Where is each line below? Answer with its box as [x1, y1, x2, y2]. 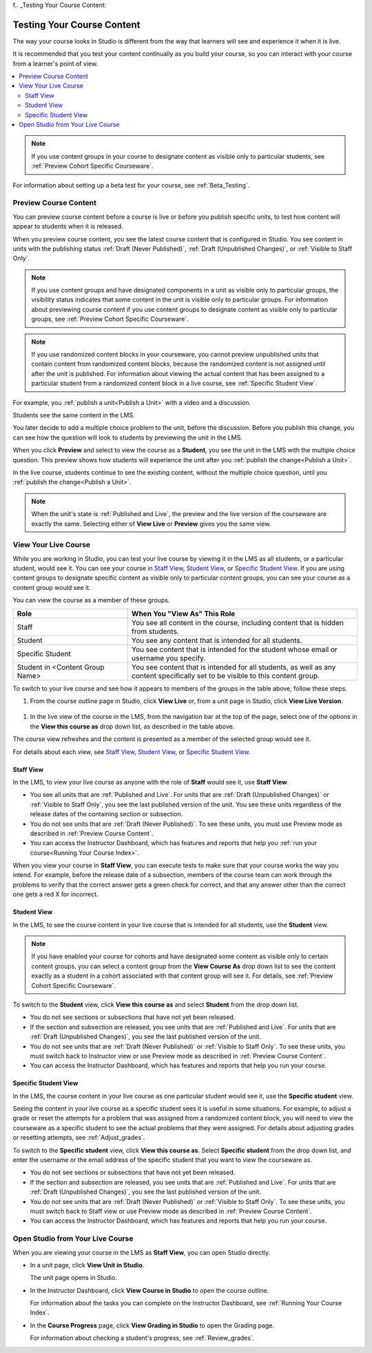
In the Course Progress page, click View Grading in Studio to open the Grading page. [30, 1321, 275, 1330]
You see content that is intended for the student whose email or [131, 644, 338, 654]
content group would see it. [12, 583, 91, 591]
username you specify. [131, 653, 206, 662]
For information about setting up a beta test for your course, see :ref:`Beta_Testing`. [12, 181, 250, 189]
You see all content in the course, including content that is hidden [131, 618, 344, 627]
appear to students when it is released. [12, 222, 123, 230]
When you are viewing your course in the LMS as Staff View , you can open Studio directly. [12, 1248, 271, 1256]
